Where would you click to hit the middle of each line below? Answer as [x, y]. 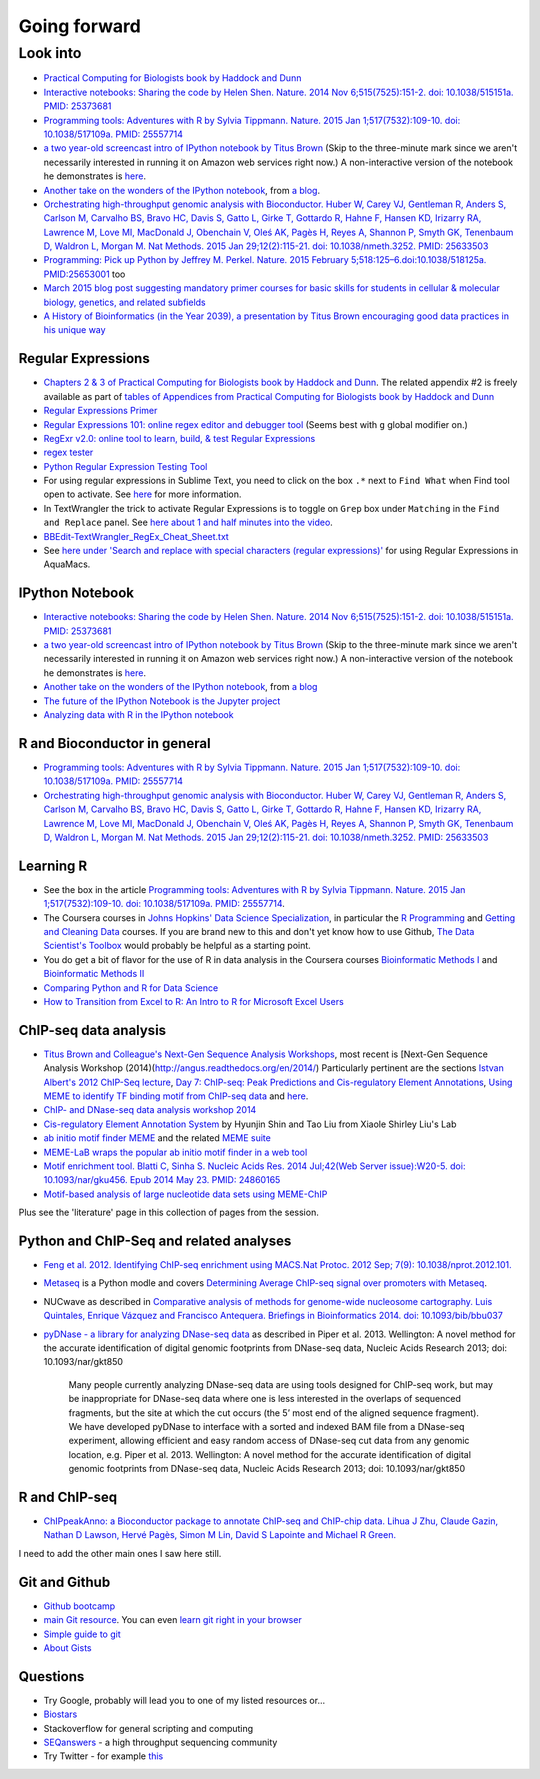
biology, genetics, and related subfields [124, 302]
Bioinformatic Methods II [94, 974]
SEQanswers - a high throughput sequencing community [160, 1742]
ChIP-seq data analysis [92, 1030]
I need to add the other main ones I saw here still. [120, 1553]
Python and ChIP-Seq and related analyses [155, 1240]
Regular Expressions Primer [100, 411]
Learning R [53, 865]
